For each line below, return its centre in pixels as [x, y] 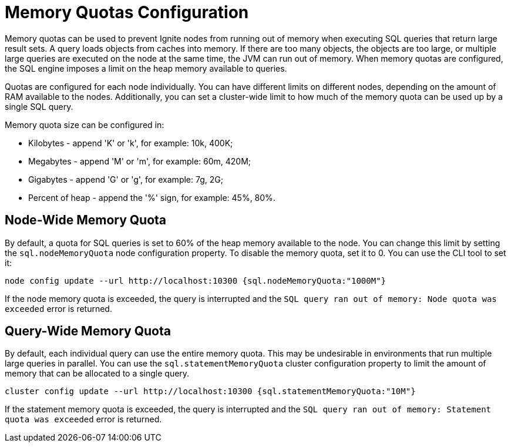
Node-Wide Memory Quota [86, 220]
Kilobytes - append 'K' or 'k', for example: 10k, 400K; [131, 143]
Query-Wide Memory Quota [88, 331]
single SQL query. [39, 106]
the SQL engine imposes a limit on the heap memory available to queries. [146, 68]
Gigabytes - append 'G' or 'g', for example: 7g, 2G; [126, 179]
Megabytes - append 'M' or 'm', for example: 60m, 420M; [140, 161]
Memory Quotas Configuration [127, 12]
